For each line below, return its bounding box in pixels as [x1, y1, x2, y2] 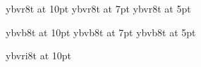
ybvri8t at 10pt [6, 48, 72, 63]
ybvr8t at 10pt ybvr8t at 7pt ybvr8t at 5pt [6, 1, 191, 15]
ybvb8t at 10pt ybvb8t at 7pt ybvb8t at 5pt [6, 24, 196, 39]
